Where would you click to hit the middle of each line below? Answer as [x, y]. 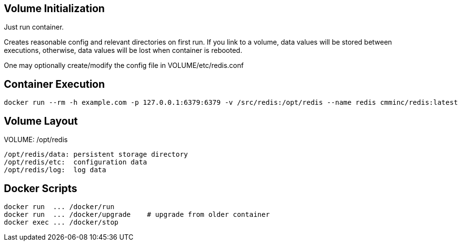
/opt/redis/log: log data [55, 170]
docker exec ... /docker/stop [61, 222]
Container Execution [55, 84]
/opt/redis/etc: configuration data [76, 162]
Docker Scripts [41, 188]
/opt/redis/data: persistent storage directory [96, 155]
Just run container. [34, 27]
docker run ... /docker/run [59, 206]
